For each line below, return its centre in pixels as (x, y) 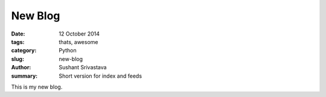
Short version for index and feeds (100, 76)
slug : (18, 59)
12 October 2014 (79, 34)
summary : (24, 76)
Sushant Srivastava (83, 67)
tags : (18, 42)
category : (24, 51)
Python (68, 51)
